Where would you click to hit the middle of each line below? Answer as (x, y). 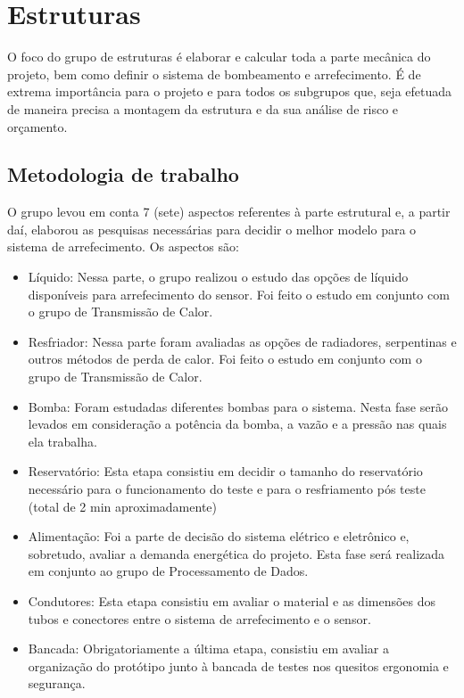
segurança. (57, 683)
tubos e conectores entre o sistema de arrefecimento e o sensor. (199, 618)
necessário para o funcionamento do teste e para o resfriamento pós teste (227, 489)
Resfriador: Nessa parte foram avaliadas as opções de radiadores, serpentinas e (242, 341)
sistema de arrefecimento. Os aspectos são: (123, 246)
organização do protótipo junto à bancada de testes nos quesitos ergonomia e (238, 665)
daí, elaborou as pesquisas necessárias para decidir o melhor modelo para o (212, 229)
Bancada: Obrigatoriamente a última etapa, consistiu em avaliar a (208, 649)
